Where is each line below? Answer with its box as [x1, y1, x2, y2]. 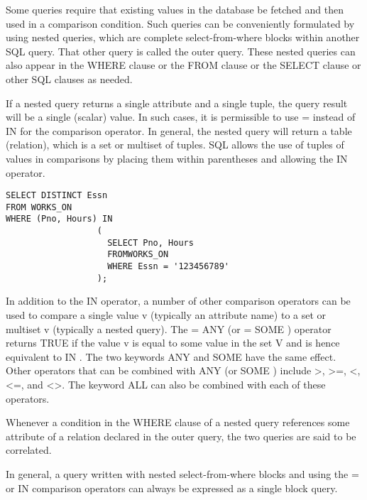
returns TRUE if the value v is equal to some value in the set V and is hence [6, 335, 340, 350]
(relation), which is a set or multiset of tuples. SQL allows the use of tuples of [6, 137, 344, 152]
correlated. [6, 442, 52, 457]
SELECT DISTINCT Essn [6, 190, 108, 201]
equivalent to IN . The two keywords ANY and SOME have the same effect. [6, 349, 336, 364]
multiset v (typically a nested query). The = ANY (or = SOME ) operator [6, 321, 332, 336]
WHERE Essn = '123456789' [107, 261, 229, 272]
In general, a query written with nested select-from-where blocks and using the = [6, 466, 359, 481]
